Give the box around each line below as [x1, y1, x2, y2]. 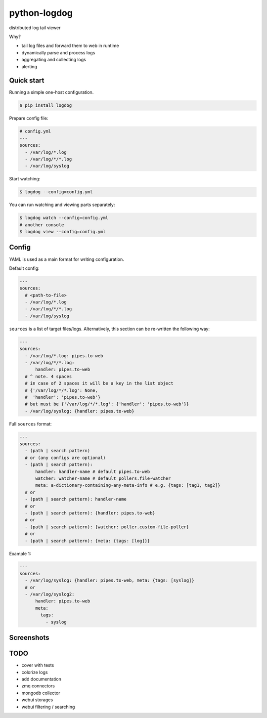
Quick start [9, 77, 44, 85]
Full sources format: [9, 421, 52, 427]
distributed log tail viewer [9, 25, 61, 31]
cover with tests [21, 662, 54, 668]
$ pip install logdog [19, 103, 72, 108]
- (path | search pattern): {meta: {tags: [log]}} [25, 538, 150, 544]
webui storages [21, 697, 53, 703]
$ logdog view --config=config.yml [19, 229, 106, 235]
